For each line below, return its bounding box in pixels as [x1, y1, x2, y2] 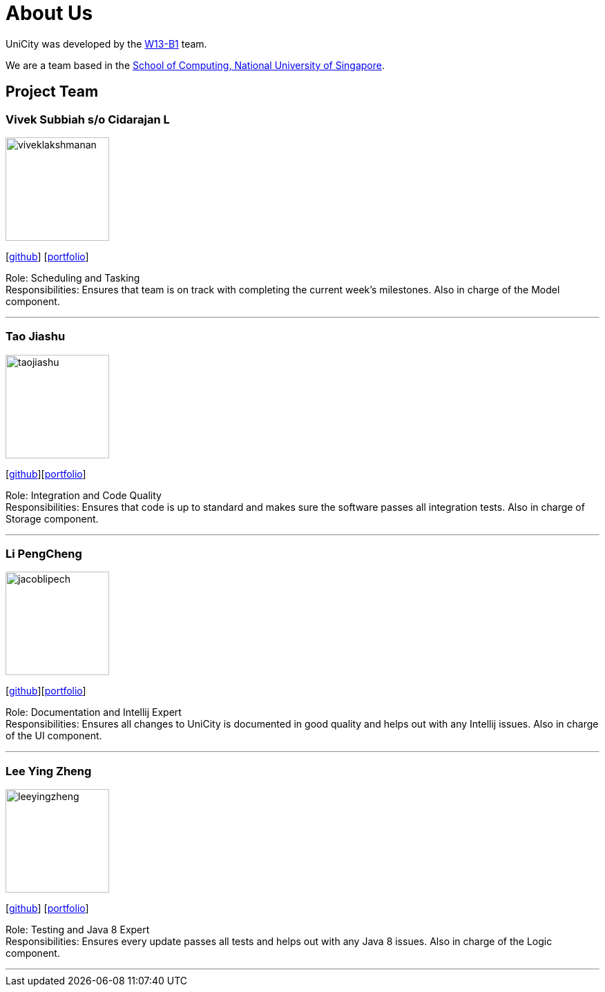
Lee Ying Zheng [6, 764, 92, 778]
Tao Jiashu [6, 329, 66, 344]
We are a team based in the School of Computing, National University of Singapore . [6, 59, 385, 71]
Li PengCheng [6, 547, 82, 561]
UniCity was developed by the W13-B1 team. [6, 37, 207, 50]
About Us [6, 1, 93, 25]
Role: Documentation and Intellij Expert [6, 706, 182, 719]
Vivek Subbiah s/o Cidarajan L [6, 112, 170, 126]
